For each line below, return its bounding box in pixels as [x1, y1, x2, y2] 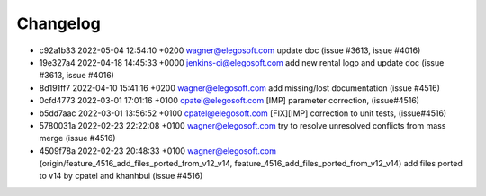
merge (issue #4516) [39, 133, 116, 144]
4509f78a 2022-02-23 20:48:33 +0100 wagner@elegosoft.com [39, 145, 276, 156]
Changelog [16, 13, 101, 33]
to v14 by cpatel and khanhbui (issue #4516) [39, 171, 203, 182]
